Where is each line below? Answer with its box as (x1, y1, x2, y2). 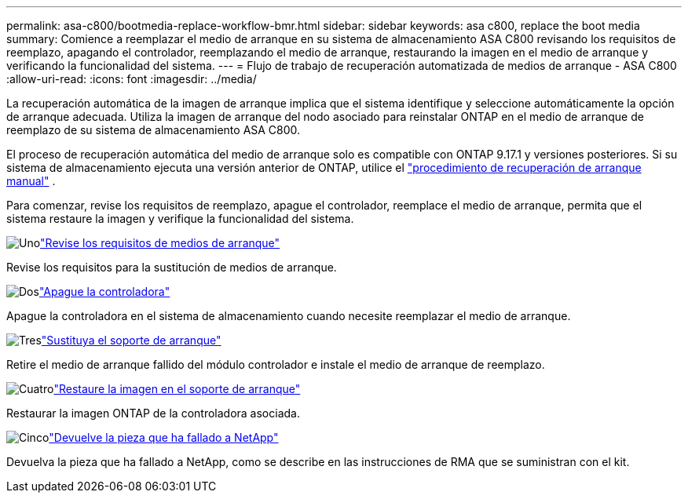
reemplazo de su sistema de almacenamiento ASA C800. (6, 123, 301, 137)
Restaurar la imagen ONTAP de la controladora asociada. (6, 406, 300, 420)
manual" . (6, 174, 56, 188)
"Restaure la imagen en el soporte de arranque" (53, 382, 301, 395)
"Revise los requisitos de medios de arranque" (40, 236, 280, 249)
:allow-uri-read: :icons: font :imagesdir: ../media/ (6, 72, 257, 86)
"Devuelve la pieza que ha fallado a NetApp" (49, 431, 279, 444)
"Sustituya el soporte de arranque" (41, 333, 221, 347)
